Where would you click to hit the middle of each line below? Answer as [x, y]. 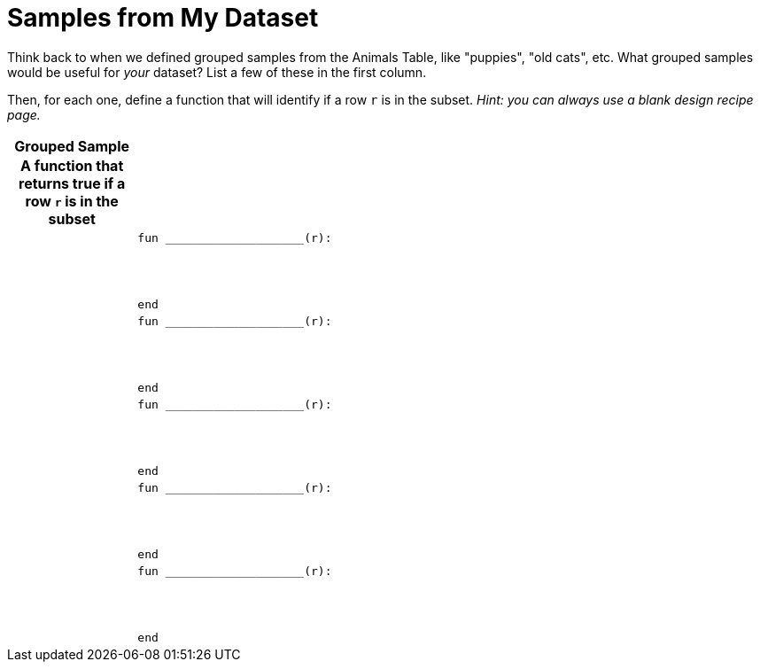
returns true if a [72, 183]
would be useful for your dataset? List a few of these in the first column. [217, 72]
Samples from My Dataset [163, 18]
